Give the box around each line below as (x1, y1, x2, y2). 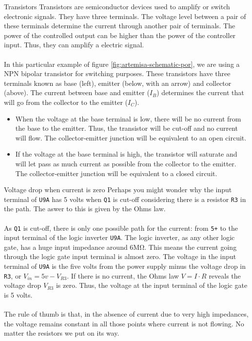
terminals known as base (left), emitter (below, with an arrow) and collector (4, 78, 232, 88)
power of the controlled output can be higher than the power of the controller (4, 30, 236, 40)
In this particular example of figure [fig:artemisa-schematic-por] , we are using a (4, 59, 240, 69)
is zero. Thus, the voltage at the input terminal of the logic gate (56, 280, 248, 290)
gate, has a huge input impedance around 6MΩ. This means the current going (4, 241, 237, 252)
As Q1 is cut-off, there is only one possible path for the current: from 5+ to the (4, 222, 238, 233)
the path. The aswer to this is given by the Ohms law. (4, 203, 166, 214)
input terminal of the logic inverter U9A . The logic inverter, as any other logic (4, 232, 235, 242)
